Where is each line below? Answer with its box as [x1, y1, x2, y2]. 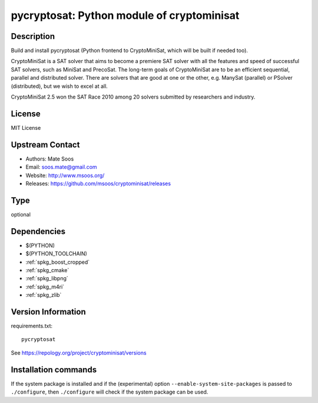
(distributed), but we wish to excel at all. [11, 83, 108, 90]
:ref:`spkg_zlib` [25, 291, 62, 299]
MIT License [11, 124, 41, 131]
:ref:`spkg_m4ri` [25, 283, 65, 290]
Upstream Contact [11, 139, 80, 150]
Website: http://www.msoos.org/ [25, 172, 105, 179]
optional [11, 211, 31, 218]
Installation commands [11, 365, 97, 375]
